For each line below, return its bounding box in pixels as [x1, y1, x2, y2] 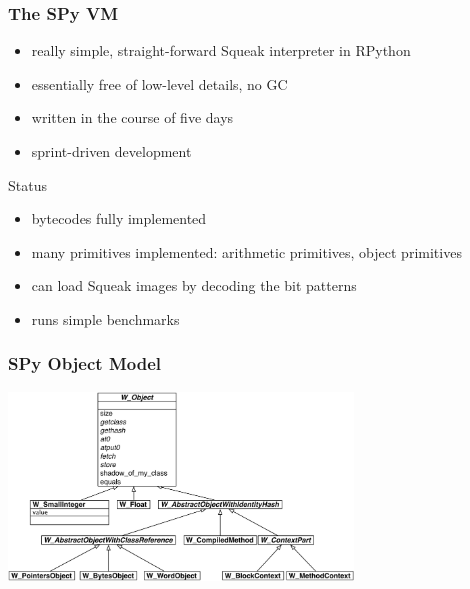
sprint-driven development [31, 141, 192, 161]
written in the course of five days [31, 107, 234, 128]
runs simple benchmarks [31, 308, 180, 329]
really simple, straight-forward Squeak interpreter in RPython [31, 40, 411, 61]
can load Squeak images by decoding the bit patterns [31, 275, 357, 296]
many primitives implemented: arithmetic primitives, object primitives [31, 241, 462, 262]
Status [8, 174, 47, 195]
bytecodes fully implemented [31, 208, 207, 229]
